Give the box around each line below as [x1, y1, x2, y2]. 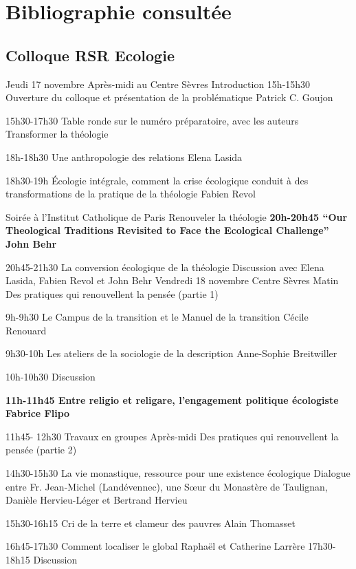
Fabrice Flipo [5, 406, 70, 420]
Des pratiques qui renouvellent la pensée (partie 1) [5, 286, 219, 301]
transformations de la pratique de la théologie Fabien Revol [5, 186, 256, 201]
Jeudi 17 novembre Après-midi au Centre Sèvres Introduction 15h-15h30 [5, 76, 311, 91]
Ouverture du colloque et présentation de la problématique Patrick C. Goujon [5, 90, 333, 105]
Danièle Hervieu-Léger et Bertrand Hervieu [5, 493, 188, 507]
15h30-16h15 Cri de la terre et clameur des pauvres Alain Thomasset [5, 515, 296, 530]
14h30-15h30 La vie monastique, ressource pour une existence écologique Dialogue [5, 466, 351, 480]
